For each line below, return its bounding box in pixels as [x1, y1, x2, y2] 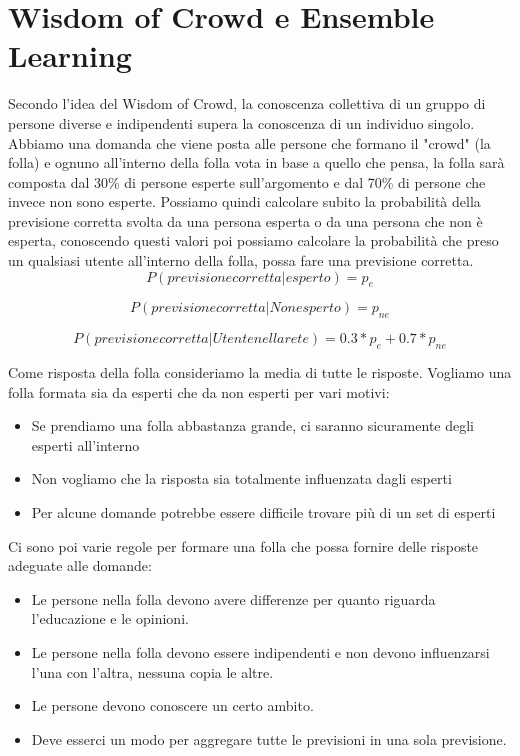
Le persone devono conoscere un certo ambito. [31, 695, 314, 716]
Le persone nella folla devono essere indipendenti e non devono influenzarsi [31, 641, 490, 662]
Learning [8, 35, 132, 76]
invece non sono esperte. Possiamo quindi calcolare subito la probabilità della [8, 191, 481, 212]
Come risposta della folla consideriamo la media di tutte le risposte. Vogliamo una [8, 362, 512, 383]
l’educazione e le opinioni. [31, 608, 189, 629]
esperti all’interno [31, 434, 140, 455]
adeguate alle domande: [8, 555, 152, 576]
